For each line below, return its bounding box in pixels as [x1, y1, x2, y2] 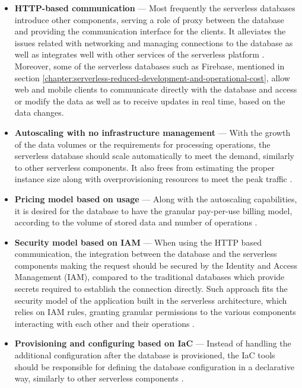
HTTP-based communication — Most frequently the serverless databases [14, 2, 295, 14]
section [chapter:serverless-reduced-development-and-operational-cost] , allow [14, 71, 290, 84]
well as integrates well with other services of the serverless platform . [14, 48, 265, 61]
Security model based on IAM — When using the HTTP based [14, 236, 262, 248]
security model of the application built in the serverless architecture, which [14, 294, 287, 306]
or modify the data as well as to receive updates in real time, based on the [14, 94, 285, 107]
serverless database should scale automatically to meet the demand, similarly [14, 150, 294, 162]
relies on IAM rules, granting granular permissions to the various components [14, 306, 296, 318]
